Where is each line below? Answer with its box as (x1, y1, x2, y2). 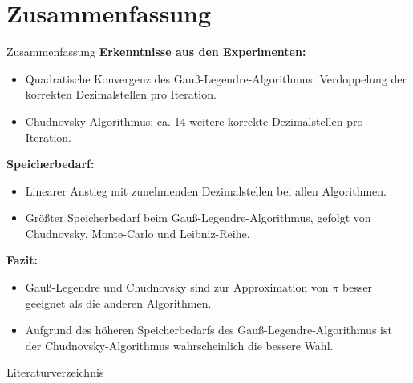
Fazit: (6, 252, 38, 268)
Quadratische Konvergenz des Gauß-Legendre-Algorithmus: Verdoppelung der (25, 70, 407, 87)
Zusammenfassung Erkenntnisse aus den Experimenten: (6, 43, 306, 60)
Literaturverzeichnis (6, 364, 104, 381)
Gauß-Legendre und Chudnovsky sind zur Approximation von (25, 279, 329, 296)
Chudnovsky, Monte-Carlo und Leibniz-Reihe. (25, 224, 250, 241)
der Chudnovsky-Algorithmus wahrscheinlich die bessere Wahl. (25, 337, 334, 353)
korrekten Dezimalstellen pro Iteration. (25, 86, 217, 103)
